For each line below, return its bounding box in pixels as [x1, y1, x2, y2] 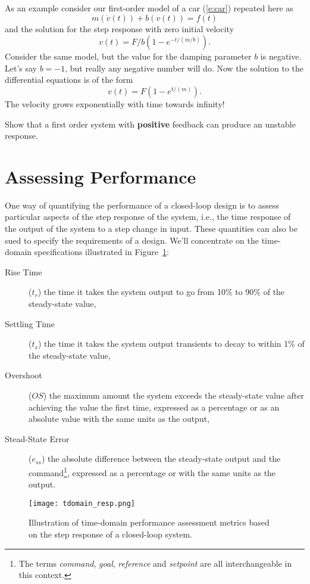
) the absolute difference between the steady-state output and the [41, 452, 281, 465]
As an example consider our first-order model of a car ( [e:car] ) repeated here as [5, 2, 293, 14]
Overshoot [5, 369, 42, 381]
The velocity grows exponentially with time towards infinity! [5, 97, 225, 110]
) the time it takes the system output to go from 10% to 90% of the [37, 285, 285, 298]
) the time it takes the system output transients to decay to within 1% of [37, 337, 305, 350]
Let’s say [5, 61, 37, 74]
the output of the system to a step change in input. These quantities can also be [5, 222, 298, 235]
